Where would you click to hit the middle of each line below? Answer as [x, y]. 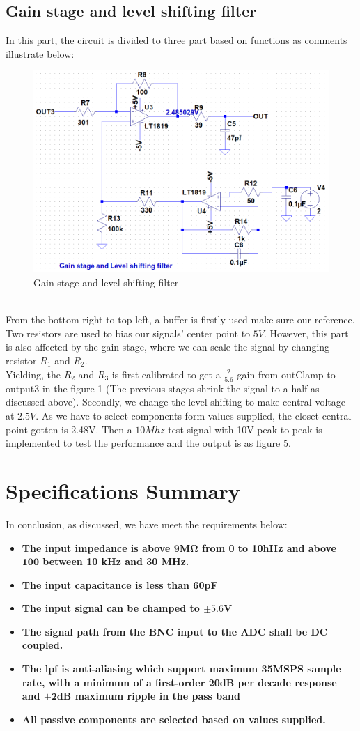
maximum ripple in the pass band [157, 696]
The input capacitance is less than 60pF [120, 584]
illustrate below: [40, 53]
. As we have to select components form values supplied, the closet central [194, 416]
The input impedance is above [96, 547]
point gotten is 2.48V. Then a [69, 429]
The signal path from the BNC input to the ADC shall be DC [175, 631]
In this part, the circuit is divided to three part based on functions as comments [177, 40]
